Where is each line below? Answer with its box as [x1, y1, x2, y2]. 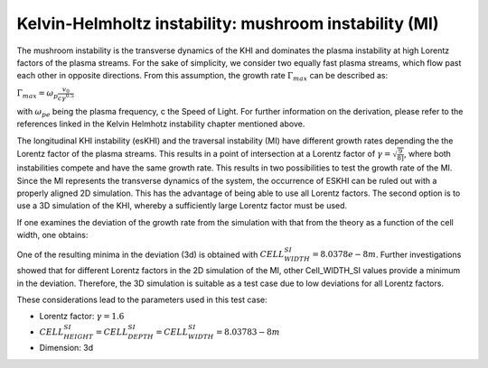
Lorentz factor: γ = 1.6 [39, 311, 125, 322]
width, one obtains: [16, 230, 89, 241]
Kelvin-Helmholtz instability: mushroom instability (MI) [16, 14, 439, 33]
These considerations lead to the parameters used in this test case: [16, 294, 267, 305]
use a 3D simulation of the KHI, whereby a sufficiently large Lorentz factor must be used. [16, 200, 348, 211]
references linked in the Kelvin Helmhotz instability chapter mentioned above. [16, 118, 305, 130]
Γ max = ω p [16, 88, 59, 101]
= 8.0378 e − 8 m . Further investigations [312, 249, 462, 260]
